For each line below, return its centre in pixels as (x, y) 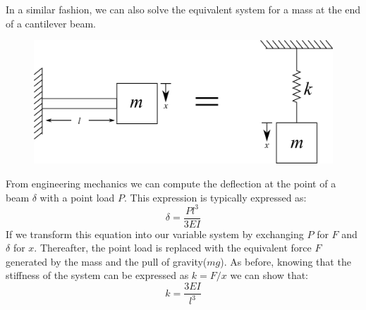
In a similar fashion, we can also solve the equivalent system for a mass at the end (183, 9)
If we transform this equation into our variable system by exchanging (155, 234)
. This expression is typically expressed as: (215, 197)
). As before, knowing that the (286, 261)
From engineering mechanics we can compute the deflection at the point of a (171, 183)
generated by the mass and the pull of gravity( (106, 261)
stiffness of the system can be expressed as (97, 275)
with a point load (77, 197)
